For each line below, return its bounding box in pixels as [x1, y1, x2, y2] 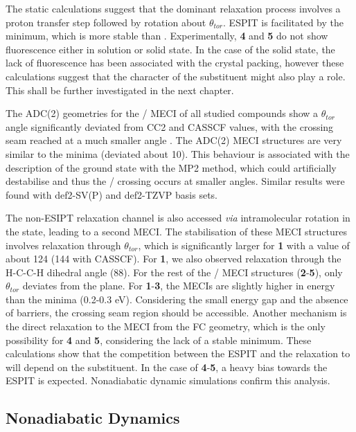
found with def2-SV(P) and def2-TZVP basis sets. [6, 187, 217, 201]
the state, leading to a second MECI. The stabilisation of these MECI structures [6, 224, 347, 238]
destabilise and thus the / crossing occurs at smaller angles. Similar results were [6, 174, 345, 188]
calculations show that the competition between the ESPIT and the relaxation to [6, 346, 350, 361]
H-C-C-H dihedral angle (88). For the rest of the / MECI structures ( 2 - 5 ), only [6, 264, 343, 279]
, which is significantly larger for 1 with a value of [138, 237, 350, 252]
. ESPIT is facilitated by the [223, 15, 344, 29]
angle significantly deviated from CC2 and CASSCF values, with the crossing [6, 119, 334, 134]
